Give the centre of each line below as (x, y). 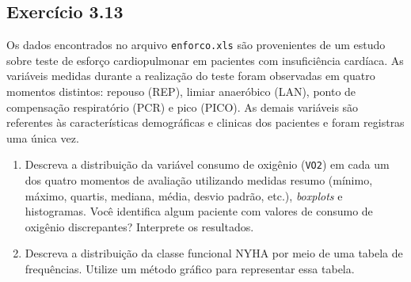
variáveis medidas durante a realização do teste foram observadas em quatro (191, 76)
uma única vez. (43, 137)
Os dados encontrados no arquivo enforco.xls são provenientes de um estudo (196, 45)
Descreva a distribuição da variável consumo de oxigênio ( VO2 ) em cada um (207, 164)
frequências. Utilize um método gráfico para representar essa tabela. (190, 269)
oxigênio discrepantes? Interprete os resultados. (139, 226)
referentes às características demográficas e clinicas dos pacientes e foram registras (205, 122)
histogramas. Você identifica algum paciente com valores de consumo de (199, 211)
